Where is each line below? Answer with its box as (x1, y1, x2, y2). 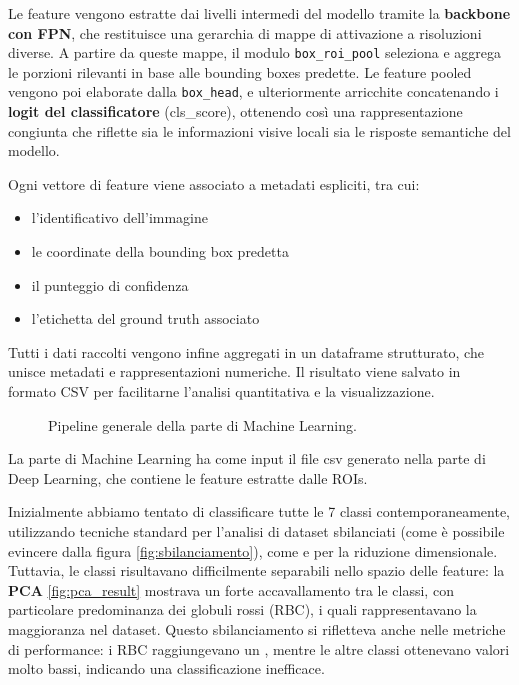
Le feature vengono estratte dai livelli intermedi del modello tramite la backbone (8, 3, 511, 23)
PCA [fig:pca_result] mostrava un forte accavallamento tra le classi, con (8, 579, 454, 600)
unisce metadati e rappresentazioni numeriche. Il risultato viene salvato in (8, 361, 461, 382)
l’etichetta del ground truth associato (31, 308, 260, 329)
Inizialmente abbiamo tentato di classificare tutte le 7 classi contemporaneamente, (8, 501, 510, 522)
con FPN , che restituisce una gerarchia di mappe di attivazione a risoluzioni (8, 22, 482, 43)
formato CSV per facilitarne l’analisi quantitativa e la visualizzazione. (8, 381, 435, 402)
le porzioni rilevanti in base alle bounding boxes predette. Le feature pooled (8, 61, 472, 82)
